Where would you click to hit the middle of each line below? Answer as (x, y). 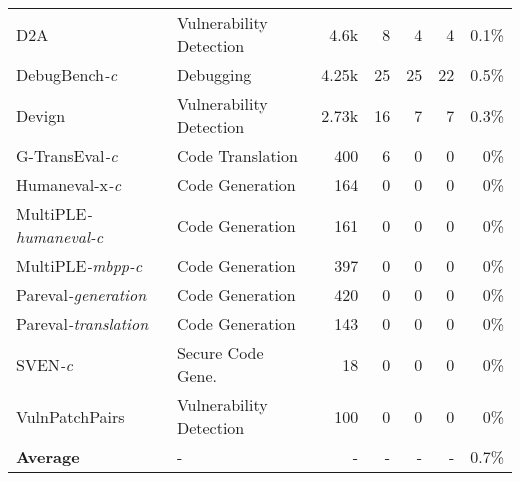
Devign (41, 115)
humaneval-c (60, 236)
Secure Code (220, 352)
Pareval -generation (81, 294)
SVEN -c (44, 364)
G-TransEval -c (67, 155)
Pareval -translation (82, 323)
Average (48, 456)
